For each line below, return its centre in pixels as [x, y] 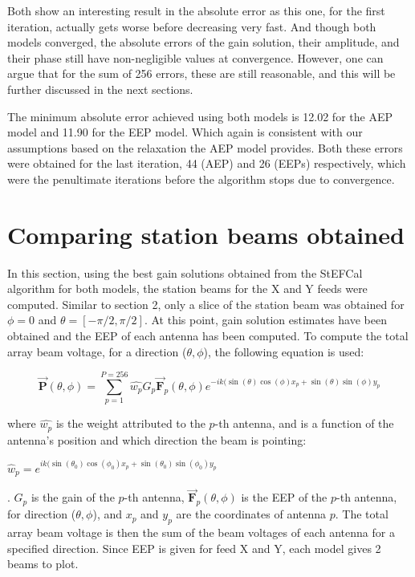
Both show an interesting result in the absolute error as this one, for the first [196, 10]
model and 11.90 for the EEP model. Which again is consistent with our [185, 132]
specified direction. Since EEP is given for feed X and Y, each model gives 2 [194, 548]
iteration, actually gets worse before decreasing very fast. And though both [192, 26]
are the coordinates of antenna [251, 514]
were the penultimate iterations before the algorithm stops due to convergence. [201, 179]
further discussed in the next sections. [100, 89]
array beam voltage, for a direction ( [97, 351]
